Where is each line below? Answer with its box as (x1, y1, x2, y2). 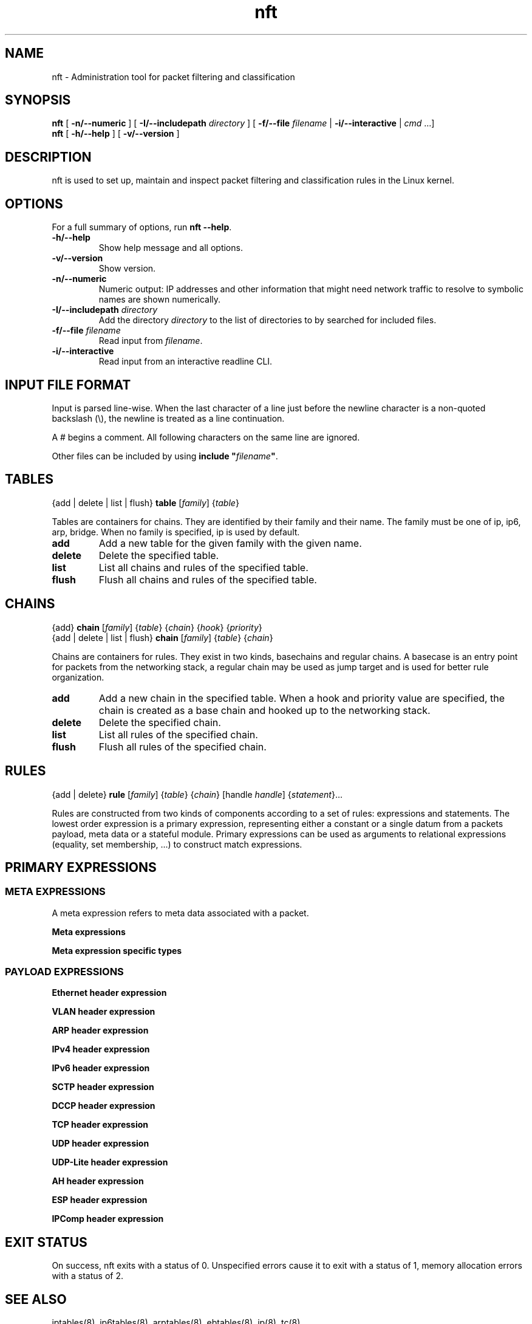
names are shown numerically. (98, 294, 221, 305)
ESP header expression (52, 1195, 148, 1206)
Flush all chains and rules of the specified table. (98, 573, 317, 586)
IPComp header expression (52, 1213, 164, 1224)
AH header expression (52, 1176, 144, 1187)
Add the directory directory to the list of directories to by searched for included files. (98, 315, 437, 326)
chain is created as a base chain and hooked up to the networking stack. (98, 704, 431, 716)
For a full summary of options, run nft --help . (52, 222, 232, 233)
